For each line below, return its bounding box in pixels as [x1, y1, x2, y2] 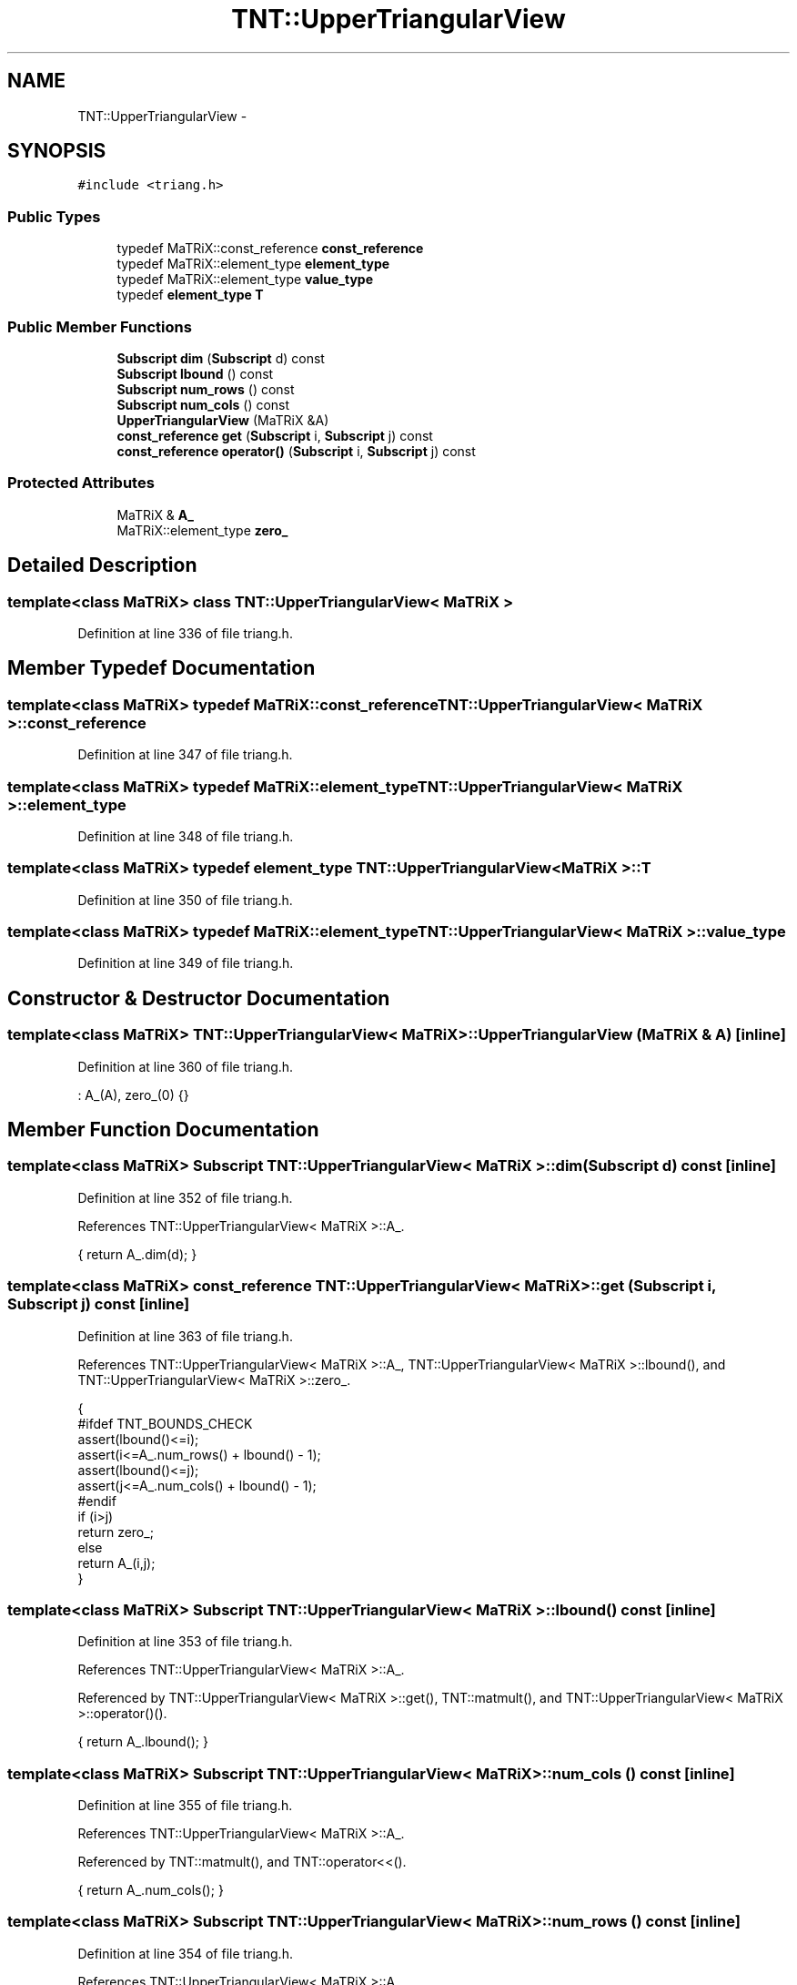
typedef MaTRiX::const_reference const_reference [116, 240, 424, 257]
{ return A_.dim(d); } [77, 1246, 197, 1262]
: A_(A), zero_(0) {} [77, 1086, 189, 1103]
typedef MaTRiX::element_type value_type [116, 271, 374, 288]
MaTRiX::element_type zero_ [116, 522, 288, 538]
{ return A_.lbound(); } [77, 1734, 208, 1750]
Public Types [7, 207, 101, 226]
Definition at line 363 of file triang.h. [77, 1328, 293, 1344]
